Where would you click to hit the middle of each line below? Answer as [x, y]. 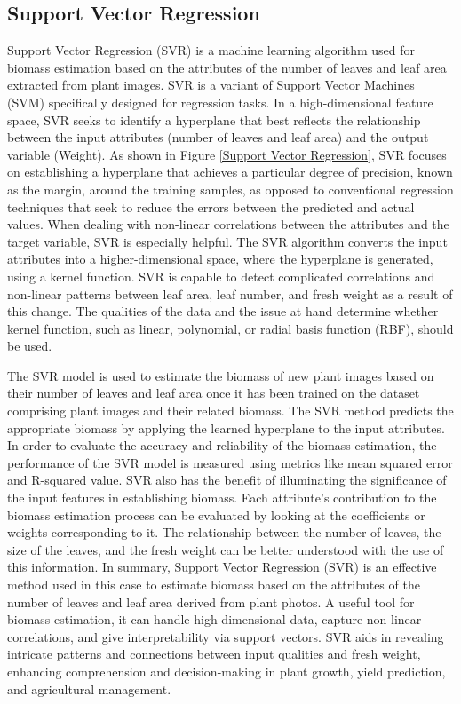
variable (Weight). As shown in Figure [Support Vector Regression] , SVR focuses [227, 154]
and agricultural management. [89, 688]
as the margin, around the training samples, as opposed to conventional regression [230, 189]
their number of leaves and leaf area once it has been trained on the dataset [214, 393]
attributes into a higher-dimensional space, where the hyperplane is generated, [220, 259]
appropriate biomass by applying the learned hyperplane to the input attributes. [226, 427]
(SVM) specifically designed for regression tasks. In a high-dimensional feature [220, 102]
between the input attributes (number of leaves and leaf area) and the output [218, 137]
